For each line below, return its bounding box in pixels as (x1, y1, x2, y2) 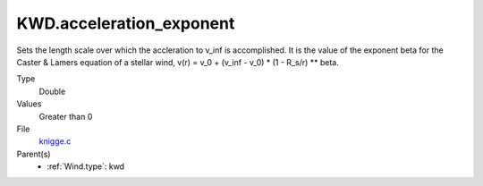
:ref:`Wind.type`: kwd (47, 161, 125, 172)
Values (16, 98, 42, 109)
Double (38, 86, 66, 97)
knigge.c (38, 136, 72, 147)
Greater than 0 (38, 111, 93, 122)
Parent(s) (16, 148, 51, 159)
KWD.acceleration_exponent (16, 13, 235, 33)
